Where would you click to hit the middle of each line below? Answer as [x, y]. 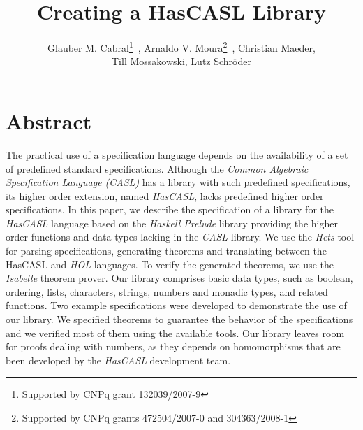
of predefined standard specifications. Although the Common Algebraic [157, 168]
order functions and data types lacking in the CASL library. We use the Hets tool [180, 237]
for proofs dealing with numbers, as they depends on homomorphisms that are [173, 346]
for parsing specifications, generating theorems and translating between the [166, 251]
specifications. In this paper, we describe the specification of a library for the [170, 209]
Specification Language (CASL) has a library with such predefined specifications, [178, 182]
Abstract [49, 121]
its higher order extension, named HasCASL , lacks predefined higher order [165, 195]
